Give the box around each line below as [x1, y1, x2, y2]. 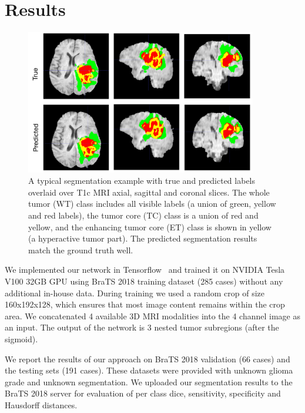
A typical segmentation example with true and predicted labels [28, 174, 256, 187]
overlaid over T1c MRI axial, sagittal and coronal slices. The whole [28, 186, 270, 198]
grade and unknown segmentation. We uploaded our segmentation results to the [5, 375, 293, 388]
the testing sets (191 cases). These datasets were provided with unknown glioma [5, 364, 293, 376]
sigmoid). [5, 332, 38, 345]
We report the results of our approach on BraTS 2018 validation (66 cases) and [5, 352, 290, 365]
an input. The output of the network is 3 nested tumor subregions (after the [5, 321, 279, 333]
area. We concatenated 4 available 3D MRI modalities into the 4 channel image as [5, 309, 300, 322]
